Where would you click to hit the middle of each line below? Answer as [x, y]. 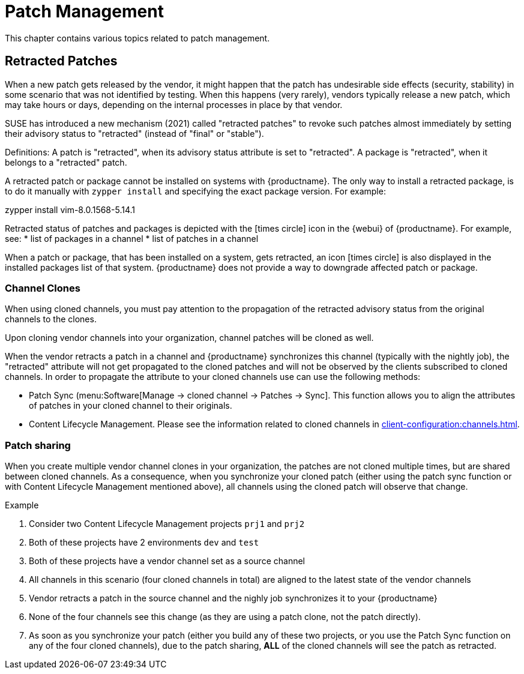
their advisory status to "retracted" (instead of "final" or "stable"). [134, 133]
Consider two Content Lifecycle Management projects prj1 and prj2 [167, 524]
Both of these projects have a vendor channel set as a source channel [167, 561]
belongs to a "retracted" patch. [66, 162]
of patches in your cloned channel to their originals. [131, 406]
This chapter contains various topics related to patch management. [137, 38]
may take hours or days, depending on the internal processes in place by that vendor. [174, 104]
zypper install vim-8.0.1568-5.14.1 [70, 209]
